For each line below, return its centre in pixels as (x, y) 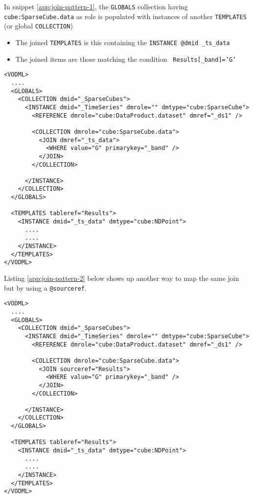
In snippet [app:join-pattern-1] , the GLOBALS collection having (96, 6)
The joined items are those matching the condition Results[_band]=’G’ (126, 59)
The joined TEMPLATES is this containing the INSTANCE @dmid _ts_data (123, 42)
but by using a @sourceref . (45, 287)
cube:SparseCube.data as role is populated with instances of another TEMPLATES (125, 16)
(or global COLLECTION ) (38, 26)
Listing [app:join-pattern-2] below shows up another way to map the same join (122, 278)
